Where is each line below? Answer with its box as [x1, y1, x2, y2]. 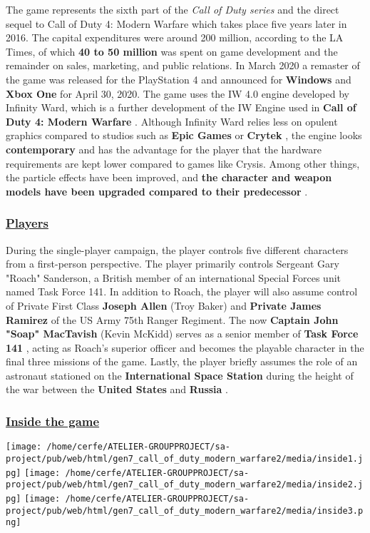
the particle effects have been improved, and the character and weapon [6, 170, 332, 185]
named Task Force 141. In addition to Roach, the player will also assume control [6, 284, 358, 299]
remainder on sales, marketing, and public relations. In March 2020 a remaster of [6, 58, 360, 73]
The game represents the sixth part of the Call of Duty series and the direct [6, 2, 339, 16]
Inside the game [6, 412, 100, 430]
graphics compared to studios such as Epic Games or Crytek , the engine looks [6, 128, 362, 143]
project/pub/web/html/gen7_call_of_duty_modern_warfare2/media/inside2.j [6, 479, 364, 490]
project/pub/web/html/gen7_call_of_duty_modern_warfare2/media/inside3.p [6, 505, 364, 516]
